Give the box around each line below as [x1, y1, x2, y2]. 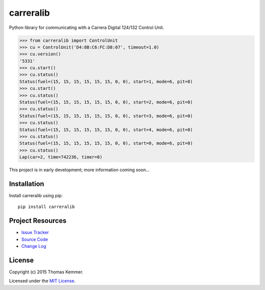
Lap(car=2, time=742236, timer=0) [19, 155, 103, 160]
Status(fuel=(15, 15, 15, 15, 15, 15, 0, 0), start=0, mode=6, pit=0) [19, 140, 193, 146]
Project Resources [9, 216, 67, 225]
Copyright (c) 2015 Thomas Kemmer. [9, 269, 83, 275]
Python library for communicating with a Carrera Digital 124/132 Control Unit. [9, 25, 164, 30]
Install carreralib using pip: [9, 193, 63, 199]
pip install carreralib [18, 204, 75, 210]
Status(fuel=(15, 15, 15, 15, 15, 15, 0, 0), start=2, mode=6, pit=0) [19, 100, 193, 105]
